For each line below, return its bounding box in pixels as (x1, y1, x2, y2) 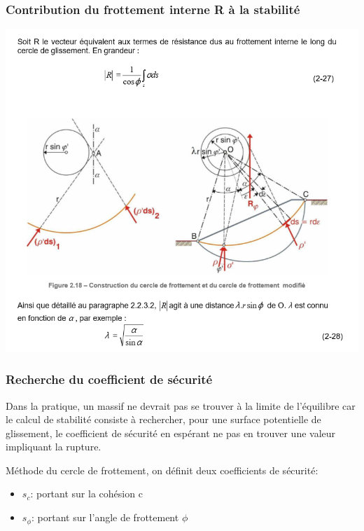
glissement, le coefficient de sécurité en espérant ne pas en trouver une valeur (6, 425, 336, 440)
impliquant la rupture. (6, 439, 101, 454)
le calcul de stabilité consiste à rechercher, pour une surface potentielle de (6, 412, 321, 427)
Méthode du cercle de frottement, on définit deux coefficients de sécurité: (6, 462, 318, 477)
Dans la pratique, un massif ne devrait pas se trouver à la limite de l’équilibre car (6, 398, 356, 413)
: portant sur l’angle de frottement (31, 510, 179, 525)
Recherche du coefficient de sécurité (6, 371, 213, 388)
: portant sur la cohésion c (30, 486, 143, 501)
